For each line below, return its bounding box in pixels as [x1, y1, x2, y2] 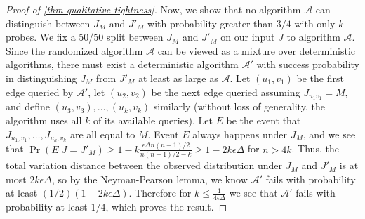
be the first [296, 70, 344, 85]
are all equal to [70, 126, 135, 141]
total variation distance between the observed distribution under [6, 158, 282, 173]
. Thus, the [291, 141, 339, 156]
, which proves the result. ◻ [105, 199, 227, 214]
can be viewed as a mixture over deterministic [157, 43, 356, 58]
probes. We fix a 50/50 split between [6, 29, 164, 44]
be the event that [226, 113, 301, 128]
